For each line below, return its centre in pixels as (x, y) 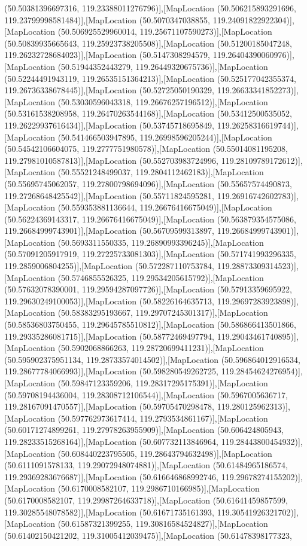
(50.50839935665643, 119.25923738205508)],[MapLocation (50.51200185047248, (148, 43)
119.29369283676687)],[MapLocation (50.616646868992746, (112, 476)
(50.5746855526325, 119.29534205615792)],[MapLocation (161, 277)
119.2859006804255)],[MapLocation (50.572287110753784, (110, 266)
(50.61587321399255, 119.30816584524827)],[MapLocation (163, 524)
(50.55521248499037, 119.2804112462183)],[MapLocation (161, 172)
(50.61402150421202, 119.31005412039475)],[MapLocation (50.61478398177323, (148, 535)
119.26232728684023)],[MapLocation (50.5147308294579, (107, 55)
